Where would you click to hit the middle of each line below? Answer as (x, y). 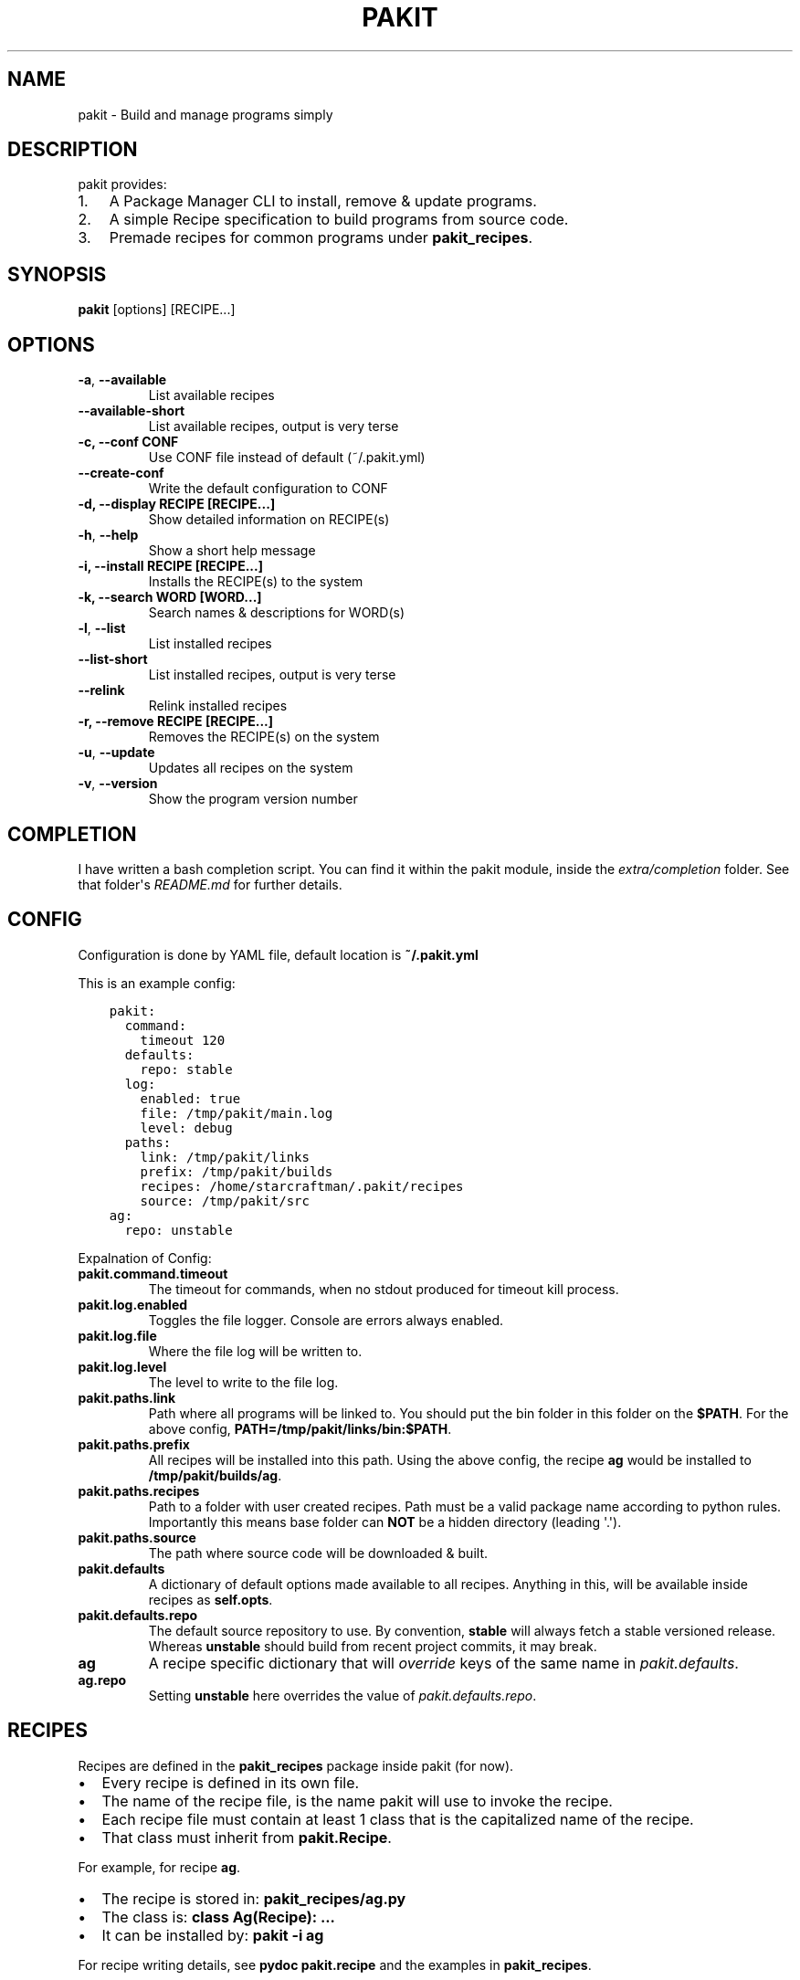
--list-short (113, 659)
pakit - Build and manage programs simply (205, 114)
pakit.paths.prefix (134, 1444)
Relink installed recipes (218, 706)
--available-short (132, 411)
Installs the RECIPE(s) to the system (256, 582)
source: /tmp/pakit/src (225, 1201)
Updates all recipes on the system (251, 768)
